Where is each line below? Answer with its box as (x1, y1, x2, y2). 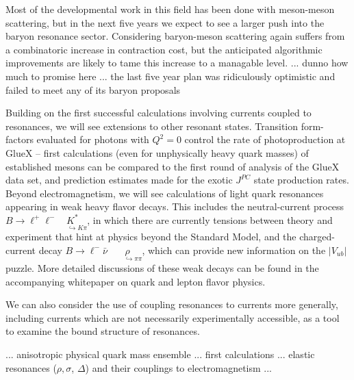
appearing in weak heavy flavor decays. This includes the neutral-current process (5, 199, 344, 214)
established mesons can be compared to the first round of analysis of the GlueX (5, 159, 340, 173)
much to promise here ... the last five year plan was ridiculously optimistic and (5, 68, 336, 83)
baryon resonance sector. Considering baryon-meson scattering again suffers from (5, 29, 345, 43)
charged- (299, 229, 335, 244)
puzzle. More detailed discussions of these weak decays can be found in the (5, 260, 319, 275)
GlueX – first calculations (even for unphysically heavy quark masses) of (5, 145, 309, 160)
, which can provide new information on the (142, 242, 326, 257)
